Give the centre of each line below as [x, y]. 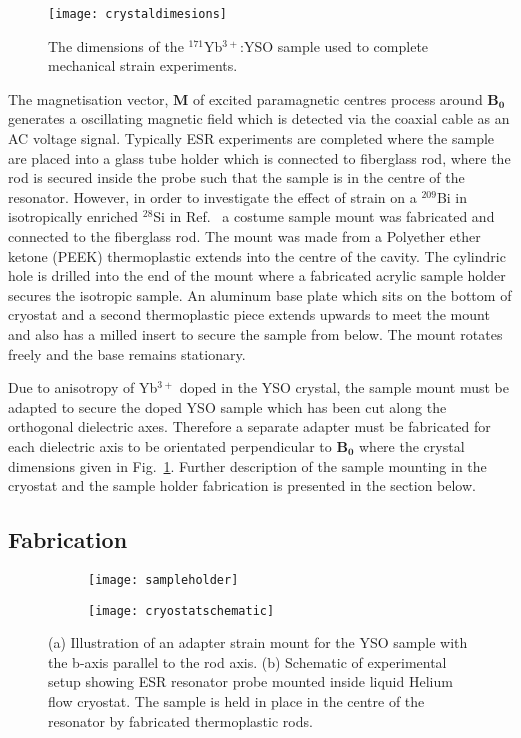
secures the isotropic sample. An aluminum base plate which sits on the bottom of [260, 294]
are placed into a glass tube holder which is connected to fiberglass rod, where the [259, 157]
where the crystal [411, 445]
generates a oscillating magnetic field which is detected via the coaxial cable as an [259, 118]
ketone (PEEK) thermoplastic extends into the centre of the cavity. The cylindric [257, 255]
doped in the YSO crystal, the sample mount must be [344, 387]
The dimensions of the [116, 45]
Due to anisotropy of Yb [83, 387]
